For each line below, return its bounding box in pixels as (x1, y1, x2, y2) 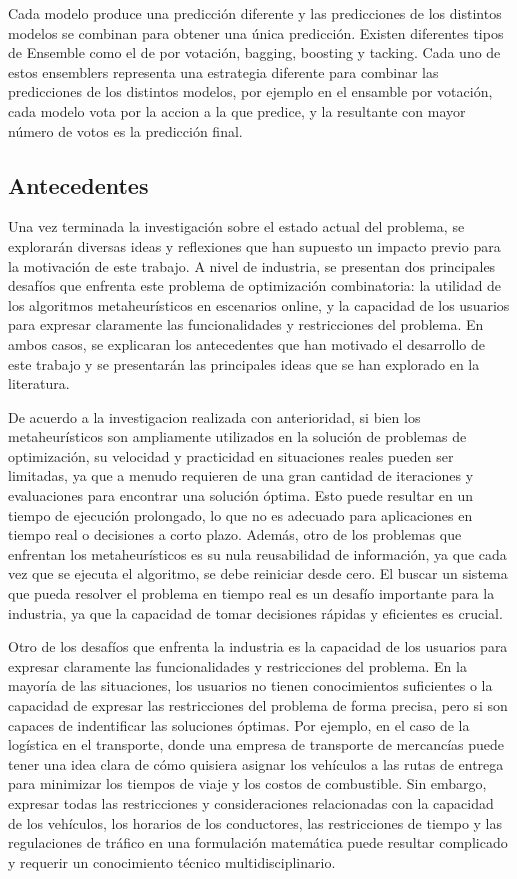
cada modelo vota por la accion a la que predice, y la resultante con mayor (8, 100, 466, 121)
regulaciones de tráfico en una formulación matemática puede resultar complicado (8, 832, 508, 853)
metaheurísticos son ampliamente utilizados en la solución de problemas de (8, 426, 467, 447)
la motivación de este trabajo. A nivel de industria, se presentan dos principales (8, 255, 496, 276)
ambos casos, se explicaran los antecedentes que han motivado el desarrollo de (8, 333, 485, 354)
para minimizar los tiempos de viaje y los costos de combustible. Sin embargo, (8, 773, 487, 794)
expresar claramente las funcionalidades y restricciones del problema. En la (8, 655, 467, 676)
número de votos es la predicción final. (8, 120, 243, 141)
